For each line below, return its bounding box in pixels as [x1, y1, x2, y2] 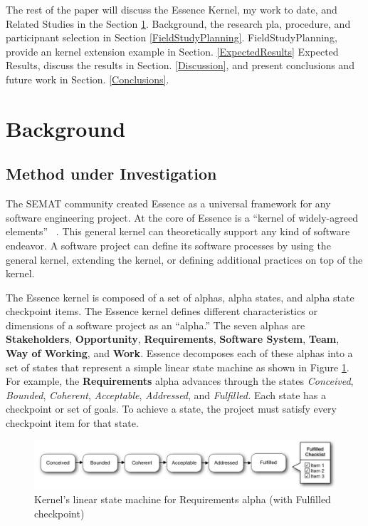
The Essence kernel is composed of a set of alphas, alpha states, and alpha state [6, 289, 354, 304]
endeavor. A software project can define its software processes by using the [6, 237, 331, 252]
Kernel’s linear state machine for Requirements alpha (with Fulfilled [34, 491, 331, 506]
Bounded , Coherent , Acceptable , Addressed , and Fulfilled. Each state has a [6, 387, 326, 402]
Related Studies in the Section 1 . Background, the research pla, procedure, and [6, 16, 351, 31]
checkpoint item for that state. [6, 416, 139, 430]
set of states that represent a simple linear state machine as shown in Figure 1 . [6, 359, 349, 374]
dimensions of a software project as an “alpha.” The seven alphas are [6, 317, 305, 332]
